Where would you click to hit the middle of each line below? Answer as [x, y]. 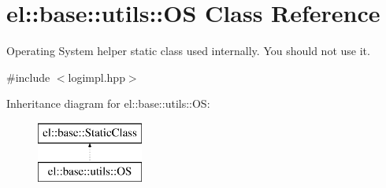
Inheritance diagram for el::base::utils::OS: [108, 103]
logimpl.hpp [96, 77]
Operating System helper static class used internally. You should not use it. [188, 51]
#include [28, 77]
